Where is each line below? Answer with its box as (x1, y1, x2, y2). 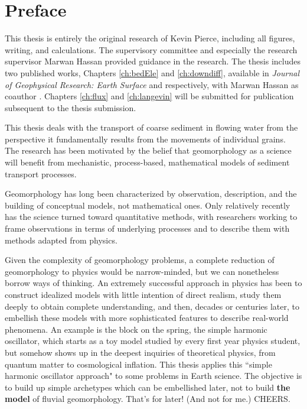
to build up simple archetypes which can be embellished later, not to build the (5, 381, 290, 393)
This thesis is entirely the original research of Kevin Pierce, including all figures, (5, 32, 295, 44)
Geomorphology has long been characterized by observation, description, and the (5, 187, 297, 200)
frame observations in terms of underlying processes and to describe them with (5, 222, 290, 235)
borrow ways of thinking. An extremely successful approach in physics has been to (5, 277, 302, 289)
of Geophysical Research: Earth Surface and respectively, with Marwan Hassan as (5, 78, 299, 90)
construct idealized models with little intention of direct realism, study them (5, 288, 282, 300)
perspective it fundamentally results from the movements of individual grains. (5, 132, 286, 145)
